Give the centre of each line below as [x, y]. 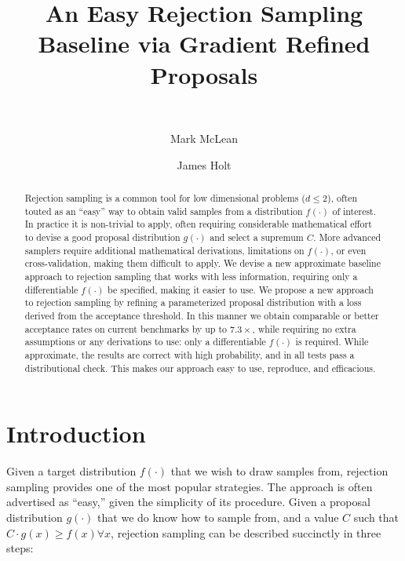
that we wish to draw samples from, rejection [279, 471]
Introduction [76, 433]
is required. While [332, 342]
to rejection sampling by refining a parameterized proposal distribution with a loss [193, 302]
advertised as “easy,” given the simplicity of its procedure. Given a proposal [188, 502]
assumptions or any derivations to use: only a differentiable [145, 342]
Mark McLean [204, 138]
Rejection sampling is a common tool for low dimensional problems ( [165, 198]
